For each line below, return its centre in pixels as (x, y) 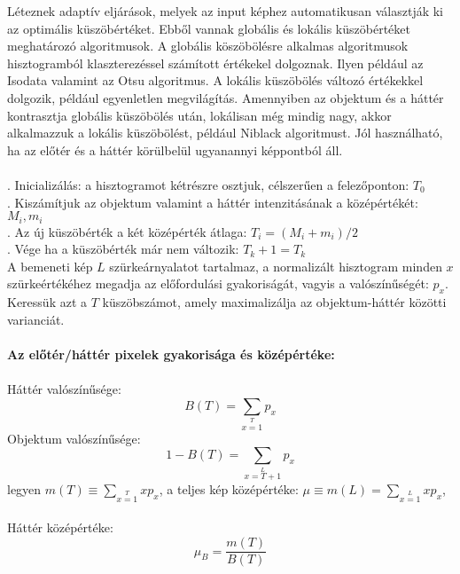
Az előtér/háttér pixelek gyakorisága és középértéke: (171, 354)
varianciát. (36, 319)
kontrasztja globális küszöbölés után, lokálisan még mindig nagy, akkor (199, 115)
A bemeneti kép (50, 266)
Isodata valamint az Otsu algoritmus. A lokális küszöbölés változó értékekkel (215, 80)
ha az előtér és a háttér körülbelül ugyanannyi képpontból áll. (175, 149)
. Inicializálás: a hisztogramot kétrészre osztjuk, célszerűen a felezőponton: (208, 184)
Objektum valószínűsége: (74, 438)
